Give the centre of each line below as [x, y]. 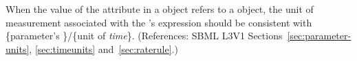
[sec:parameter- [319, 36]
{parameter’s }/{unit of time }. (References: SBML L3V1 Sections [144, 36]
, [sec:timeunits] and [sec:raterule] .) [104, 48]
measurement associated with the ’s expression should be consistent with [159, 22]
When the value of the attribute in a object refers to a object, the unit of [160, 9]
